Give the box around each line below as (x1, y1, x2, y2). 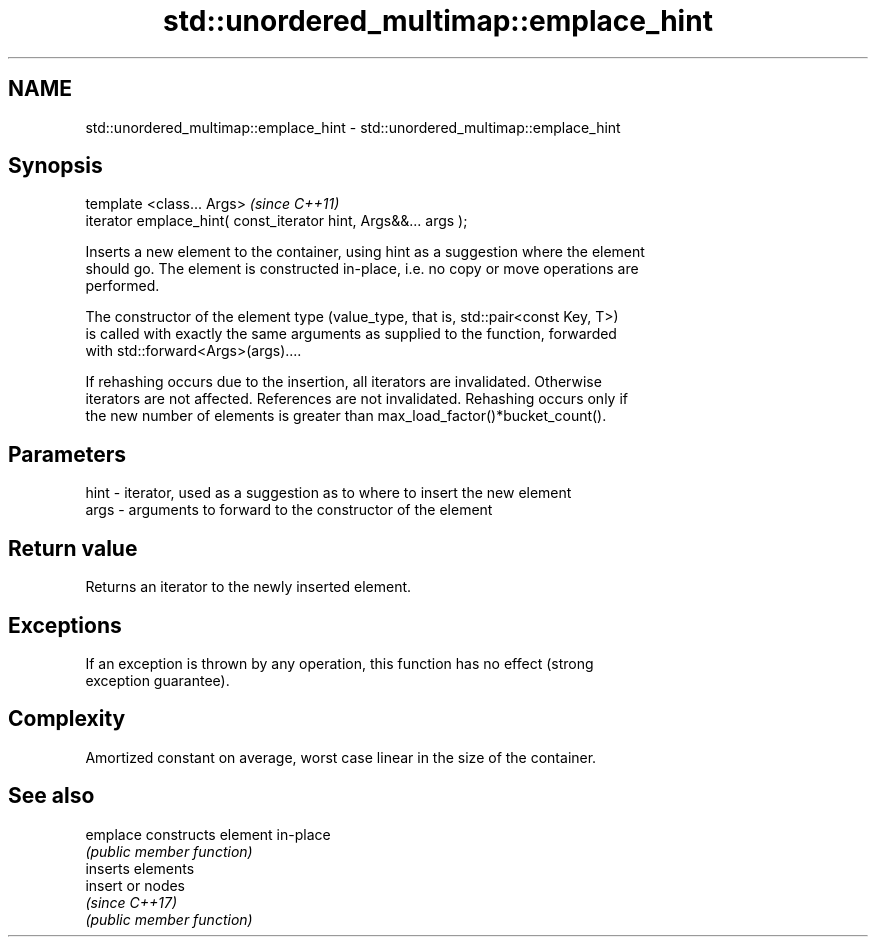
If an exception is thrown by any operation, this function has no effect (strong (85, 654, 594, 672)
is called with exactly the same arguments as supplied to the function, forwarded (85, 325, 617, 343)
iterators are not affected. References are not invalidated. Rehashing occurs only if (85, 390, 628, 408)
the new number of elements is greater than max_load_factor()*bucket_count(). (85, 407, 607, 425)
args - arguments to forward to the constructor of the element (85, 501, 493, 519)
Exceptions (8, 612, 122, 638)
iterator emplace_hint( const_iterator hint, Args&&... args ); (85, 212, 468, 230)
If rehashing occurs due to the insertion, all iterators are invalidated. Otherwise (85, 373, 602, 391)
